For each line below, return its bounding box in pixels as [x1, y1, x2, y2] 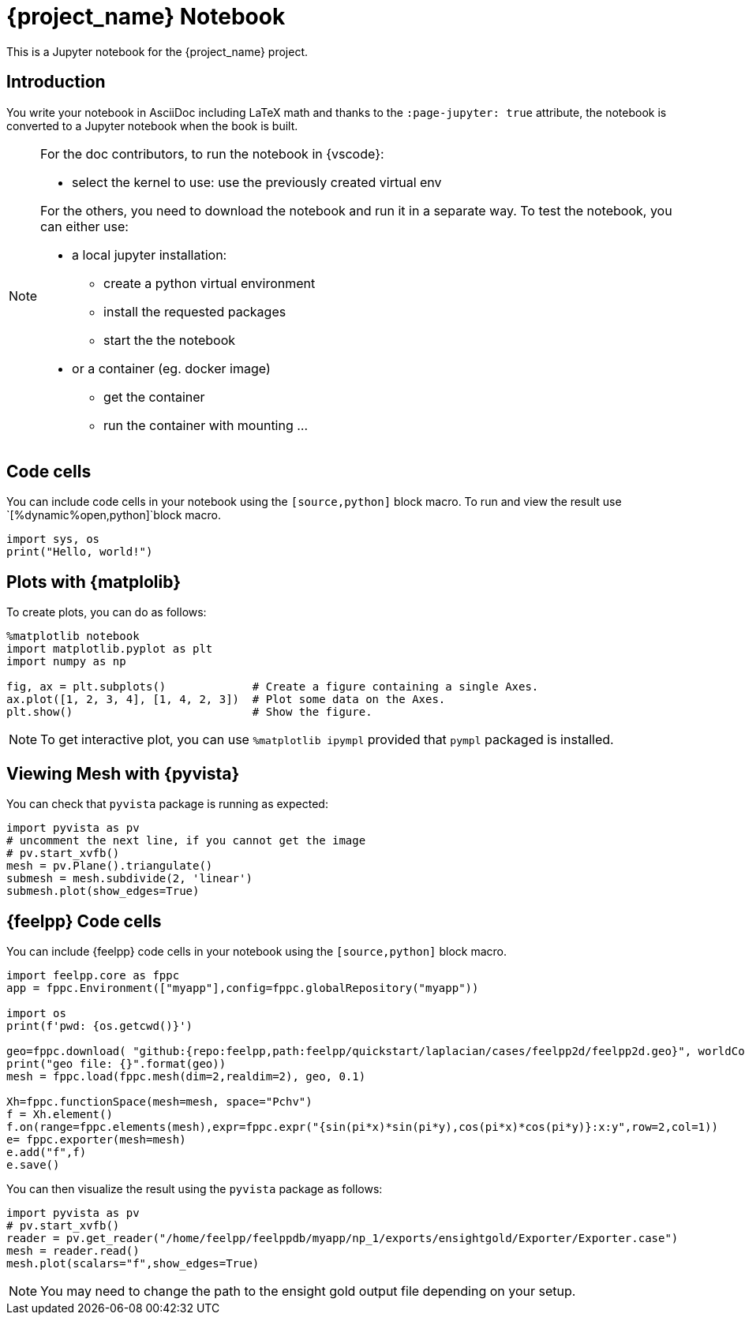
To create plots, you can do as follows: [6, 605, 207, 619]
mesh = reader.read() [6, 1244, 140, 1257]
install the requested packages [103, 303, 286, 320]
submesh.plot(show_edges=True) [6, 885, 200, 898]
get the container [103, 388, 205, 405]
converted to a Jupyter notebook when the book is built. [6, 118, 298, 133]
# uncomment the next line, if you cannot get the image [6, 834, 366, 848]
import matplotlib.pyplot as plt [6, 642, 213, 656]
